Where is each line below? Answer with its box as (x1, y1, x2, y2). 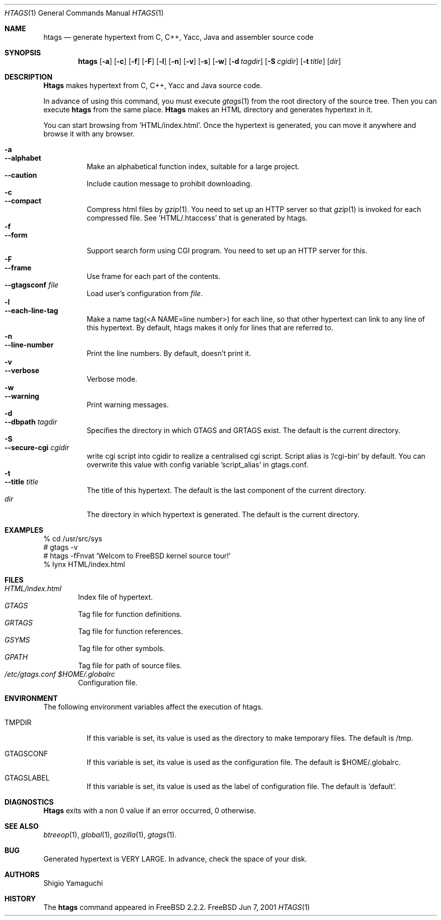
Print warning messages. (86, 400, 169, 409)
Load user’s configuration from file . (86, 289, 203, 298)
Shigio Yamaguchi (43, 879, 103, 887)
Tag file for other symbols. (78, 644, 165, 653)
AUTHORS (5, 870, 40, 879)
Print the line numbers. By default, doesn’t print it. (86, 349, 251, 358)
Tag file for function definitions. (78, 610, 182, 618)
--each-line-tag (5, 306, 58, 315)
